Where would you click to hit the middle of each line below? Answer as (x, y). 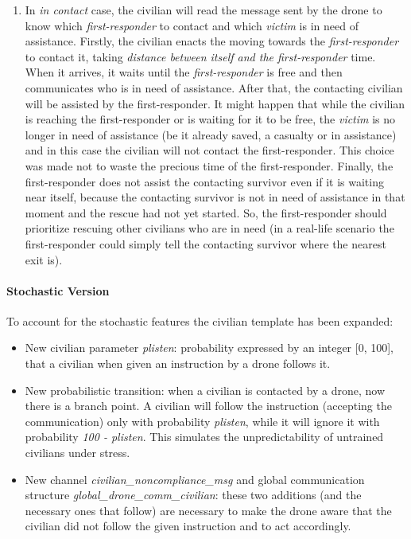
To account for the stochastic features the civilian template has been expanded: (200, 320)
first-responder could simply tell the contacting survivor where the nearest (205, 243)
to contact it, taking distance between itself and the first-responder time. (200, 56)
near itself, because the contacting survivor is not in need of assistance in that (215, 197)
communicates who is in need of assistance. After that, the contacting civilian (214, 87)
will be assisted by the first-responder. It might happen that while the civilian (215, 103)
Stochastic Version (58, 290)
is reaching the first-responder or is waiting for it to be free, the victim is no (210, 119)
